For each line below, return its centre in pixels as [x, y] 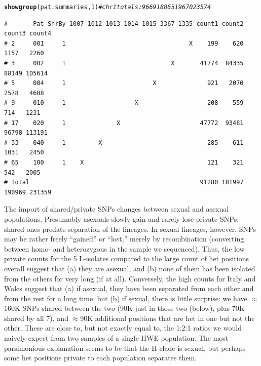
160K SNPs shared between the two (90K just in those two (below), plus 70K [124, 308]
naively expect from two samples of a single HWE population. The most [116, 338]
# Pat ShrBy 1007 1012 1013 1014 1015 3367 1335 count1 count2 [124, 24]
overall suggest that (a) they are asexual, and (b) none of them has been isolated [130, 268]
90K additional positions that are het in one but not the [167, 318]
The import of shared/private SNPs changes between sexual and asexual [117, 209]
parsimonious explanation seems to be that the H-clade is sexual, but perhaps [125, 348]
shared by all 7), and [36, 318]
